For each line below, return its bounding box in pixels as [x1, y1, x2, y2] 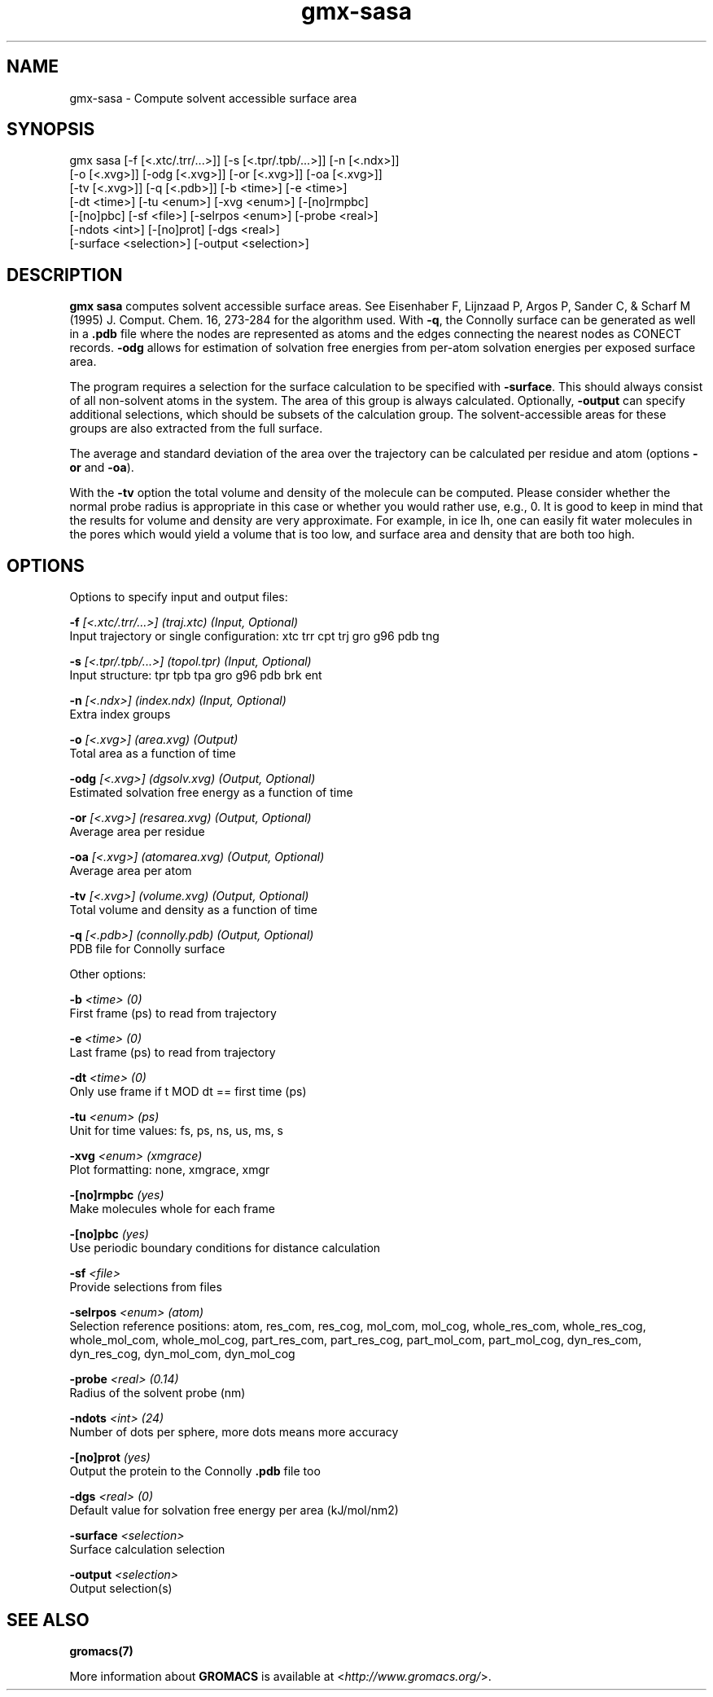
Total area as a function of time [69, 746, 236, 761]
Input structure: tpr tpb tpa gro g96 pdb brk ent [69, 668, 322, 683]
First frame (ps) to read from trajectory [69, 1006, 277, 1021]
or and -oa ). [69, 460, 134, 475]
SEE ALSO [7, 1609, 90, 1630]
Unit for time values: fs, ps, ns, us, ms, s [69, 1123, 283, 1138]
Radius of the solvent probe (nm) [69, 1386, 246, 1400]
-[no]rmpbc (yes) [69, 1188, 164, 1202]
